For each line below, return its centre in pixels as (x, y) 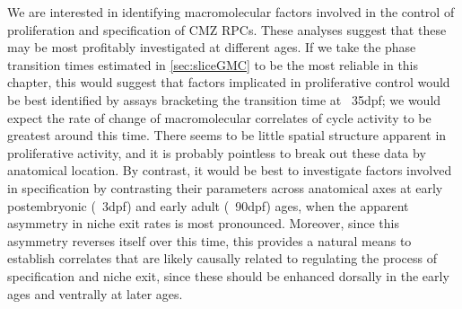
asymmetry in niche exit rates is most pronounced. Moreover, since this (203, 223)
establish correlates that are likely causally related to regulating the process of (222, 258)
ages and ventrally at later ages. (95, 293)
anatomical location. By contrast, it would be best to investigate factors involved (230, 170)
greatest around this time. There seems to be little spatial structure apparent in (227, 135)
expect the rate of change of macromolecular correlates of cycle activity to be (219, 117)
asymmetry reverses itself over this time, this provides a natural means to (209, 240)
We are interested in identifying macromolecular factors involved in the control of (231, 12)
